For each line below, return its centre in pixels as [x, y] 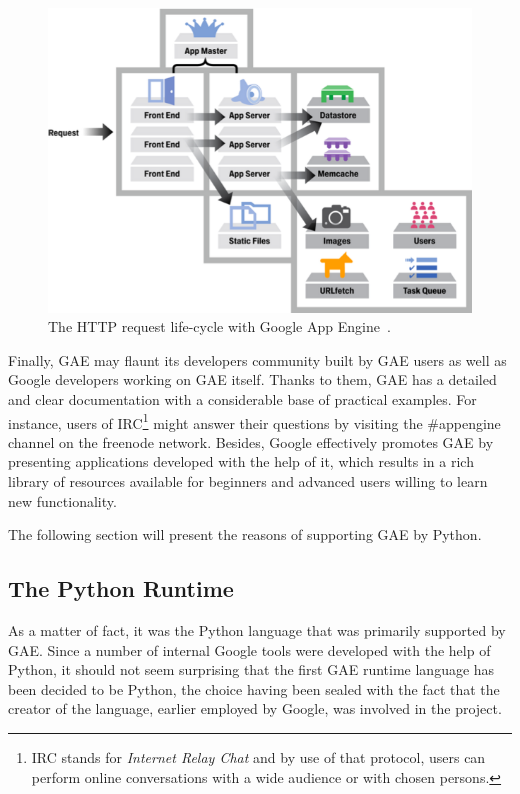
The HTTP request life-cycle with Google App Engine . [219, 326]
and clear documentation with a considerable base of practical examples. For [242, 398]
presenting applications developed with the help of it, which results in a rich [241, 461]
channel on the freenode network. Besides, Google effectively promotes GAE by [251, 441]
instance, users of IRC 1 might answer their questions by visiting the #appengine [254, 421]
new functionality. [62, 500]
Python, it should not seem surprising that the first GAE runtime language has [251, 669]
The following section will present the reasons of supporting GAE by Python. [245, 534]
